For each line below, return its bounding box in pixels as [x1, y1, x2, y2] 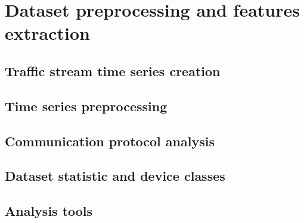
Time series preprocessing [5, 96, 167, 115]
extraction [5, 21, 90, 45]
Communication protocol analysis [5, 131, 215, 150]
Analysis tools [5, 202, 93, 220]
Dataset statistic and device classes [5, 167, 225, 185]
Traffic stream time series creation [5, 61, 221, 80]
